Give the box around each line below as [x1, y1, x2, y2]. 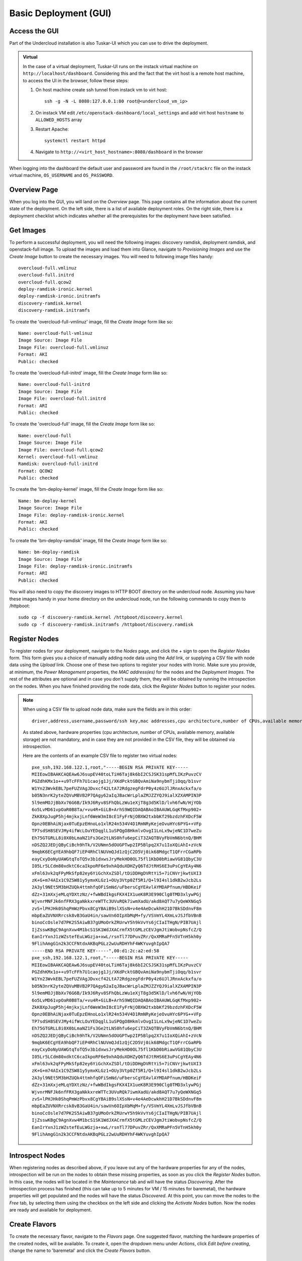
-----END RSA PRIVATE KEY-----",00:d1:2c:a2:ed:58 [32, 948, 160, 953]
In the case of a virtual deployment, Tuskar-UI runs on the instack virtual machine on [23, 63, 198, 69]
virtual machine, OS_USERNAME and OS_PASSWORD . [9, 172, 114, 179]
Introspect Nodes [9, 1151, 65, 1160]
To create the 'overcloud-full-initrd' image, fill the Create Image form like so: [9, 370, 168, 376]
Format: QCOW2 [18, 468, 53, 474]
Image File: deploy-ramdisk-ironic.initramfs [18, 563, 133, 569]
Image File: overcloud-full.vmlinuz [18, 345, 109, 350]
